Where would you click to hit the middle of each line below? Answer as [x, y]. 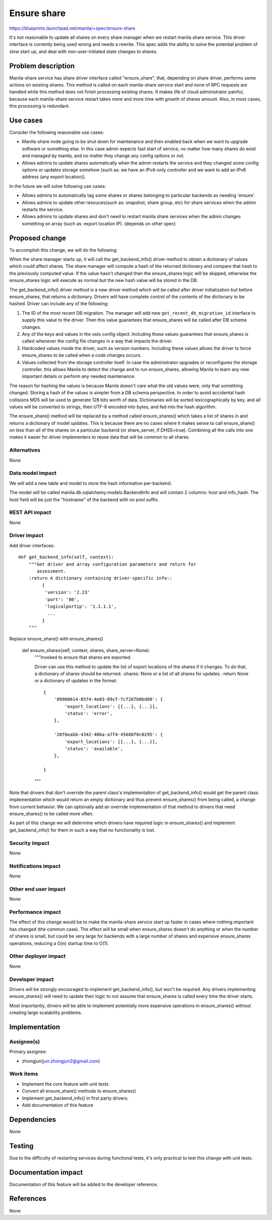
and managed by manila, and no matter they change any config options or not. [103, 156]
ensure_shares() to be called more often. [51, 814]
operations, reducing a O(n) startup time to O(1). [59, 943]
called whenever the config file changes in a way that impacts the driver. [97, 341]
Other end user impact [37, 889]
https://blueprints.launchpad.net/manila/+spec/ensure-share [72, 28]
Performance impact [35, 912]
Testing [21, 1146]
